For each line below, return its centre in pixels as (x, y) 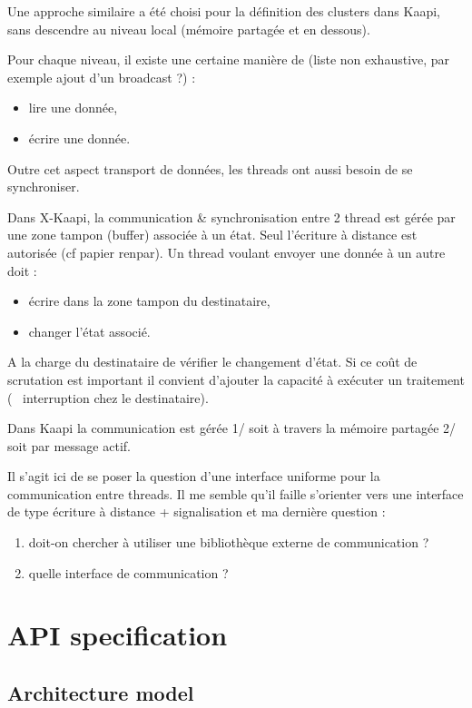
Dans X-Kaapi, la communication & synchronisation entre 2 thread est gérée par (231, 216)
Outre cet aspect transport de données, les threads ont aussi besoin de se (210, 168)
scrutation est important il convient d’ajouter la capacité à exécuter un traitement (236, 379)
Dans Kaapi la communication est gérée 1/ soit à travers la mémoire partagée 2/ (232, 428)
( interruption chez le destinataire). (108, 397)
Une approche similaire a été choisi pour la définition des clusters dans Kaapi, (224, 11)
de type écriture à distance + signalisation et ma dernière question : (197, 511)
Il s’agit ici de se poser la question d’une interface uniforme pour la (194, 476)
